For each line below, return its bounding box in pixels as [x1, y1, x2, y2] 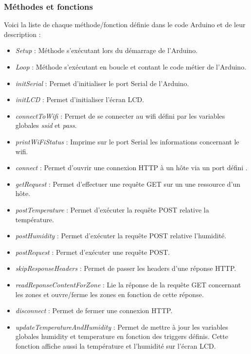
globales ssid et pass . [15, 120, 77, 130]
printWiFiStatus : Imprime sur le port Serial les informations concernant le [15, 136, 239, 146]
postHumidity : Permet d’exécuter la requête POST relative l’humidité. [15, 230, 227, 241]
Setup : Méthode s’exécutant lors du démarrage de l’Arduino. [15, 45, 198, 55]
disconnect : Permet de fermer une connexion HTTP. [15, 305, 173, 316]
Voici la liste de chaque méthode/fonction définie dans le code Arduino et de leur [4, 19, 246, 30]
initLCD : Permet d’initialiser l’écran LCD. [15, 94, 144, 105]
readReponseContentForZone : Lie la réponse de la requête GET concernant [15, 279, 241, 289]
